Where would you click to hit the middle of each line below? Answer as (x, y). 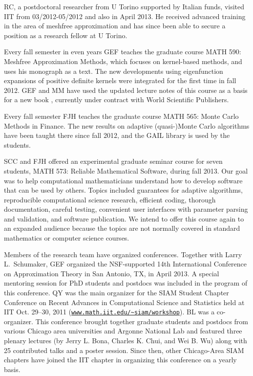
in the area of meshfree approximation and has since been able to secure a (115, 26)
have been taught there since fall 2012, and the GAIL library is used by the (117, 135)
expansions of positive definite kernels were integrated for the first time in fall (120, 80)
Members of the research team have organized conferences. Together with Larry (123, 254)
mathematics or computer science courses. (67, 238)
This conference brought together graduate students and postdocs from (142, 321)
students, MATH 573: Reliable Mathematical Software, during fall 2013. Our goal (126, 170)
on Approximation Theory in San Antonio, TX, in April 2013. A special (112, 273)
